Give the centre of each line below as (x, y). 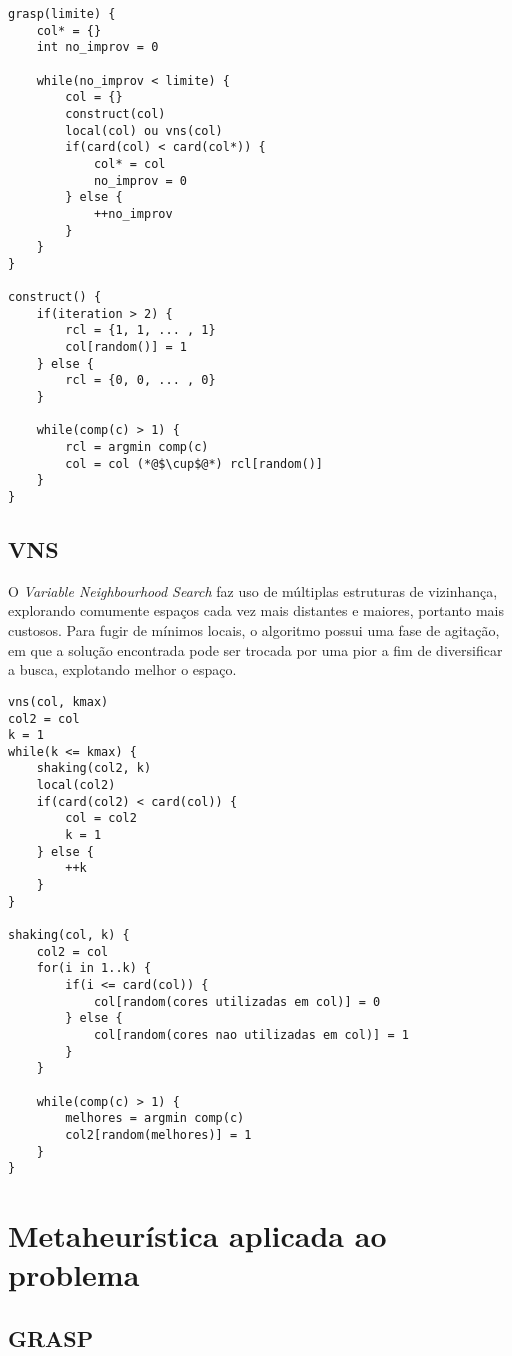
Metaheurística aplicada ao (197, 1235)
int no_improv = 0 (97, 47)
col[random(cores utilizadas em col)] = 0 (237, 1001)
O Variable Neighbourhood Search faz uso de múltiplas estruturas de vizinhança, (253, 590)
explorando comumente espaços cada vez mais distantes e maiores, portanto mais (256, 610)
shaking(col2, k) (94, 768)
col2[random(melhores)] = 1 (158, 1134)
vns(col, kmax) (58, 701)
